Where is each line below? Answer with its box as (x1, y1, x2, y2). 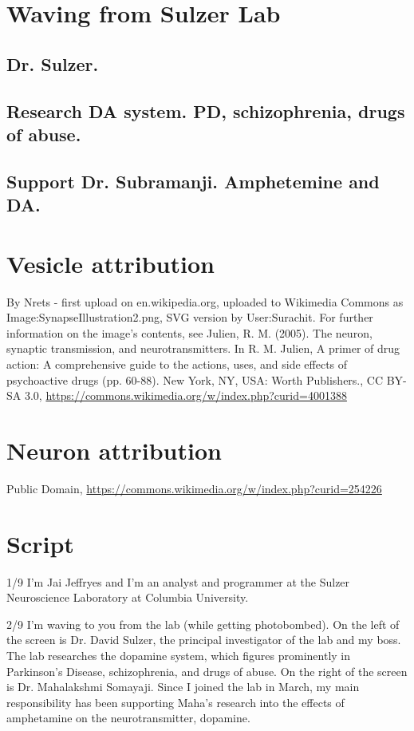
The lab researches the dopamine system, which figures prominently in (6, 647, 351, 663)
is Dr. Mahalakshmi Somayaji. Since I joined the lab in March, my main (6, 678, 360, 695)
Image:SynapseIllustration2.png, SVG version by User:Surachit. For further (6, 309, 373, 326)
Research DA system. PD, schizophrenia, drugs (6, 98, 405, 123)
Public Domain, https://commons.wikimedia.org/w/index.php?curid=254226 (6, 480, 382, 496)
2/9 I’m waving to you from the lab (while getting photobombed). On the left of (6, 615, 400, 632)
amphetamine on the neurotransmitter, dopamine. (6, 709, 250, 726)
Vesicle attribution (6, 247, 215, 279)
